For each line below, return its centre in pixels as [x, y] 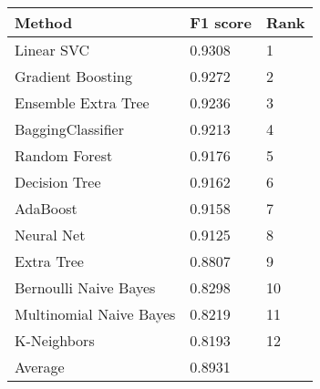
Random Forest [64, 155]
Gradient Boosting [73, 76]
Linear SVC [52, 50]
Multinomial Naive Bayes [95, 314]
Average [40, 367]
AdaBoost [46, 208]
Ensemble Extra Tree [82, 102]
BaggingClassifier [70, 129]
